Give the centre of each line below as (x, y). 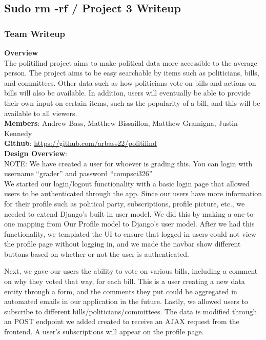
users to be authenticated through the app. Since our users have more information (133, 193)
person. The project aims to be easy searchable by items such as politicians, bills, (132, 73)
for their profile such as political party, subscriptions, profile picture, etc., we (125, 203)
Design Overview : (36, 153)
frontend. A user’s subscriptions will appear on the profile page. (104, 332)
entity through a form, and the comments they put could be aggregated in (121, 291)
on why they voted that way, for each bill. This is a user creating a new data (125, 281)
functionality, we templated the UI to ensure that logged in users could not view (130, 233)
